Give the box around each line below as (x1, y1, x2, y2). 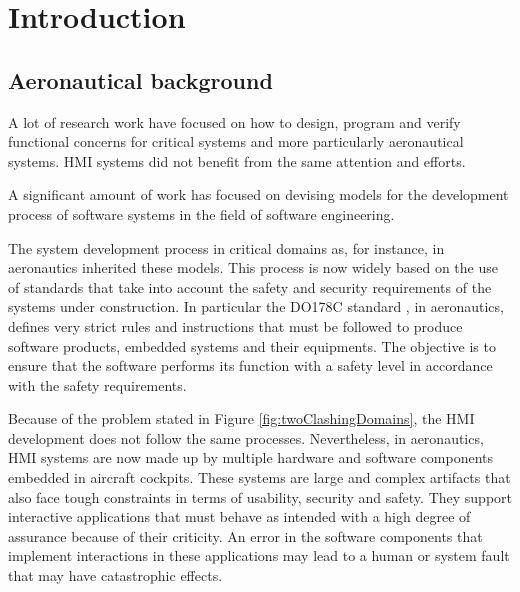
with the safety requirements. (8, 374, 187, 395)
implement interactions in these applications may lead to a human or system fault (8, 545, 510, 566)
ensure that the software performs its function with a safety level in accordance (8, 355, 493, 376)
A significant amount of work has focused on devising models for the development (8, 184, 509, 205)
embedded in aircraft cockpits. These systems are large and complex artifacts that (8, 467, 511, 488)
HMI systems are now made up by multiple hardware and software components (8, 447, 494, 468)
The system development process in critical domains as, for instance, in (8, 237, 445, 258)
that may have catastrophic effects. (8, 565, 223, 586)
